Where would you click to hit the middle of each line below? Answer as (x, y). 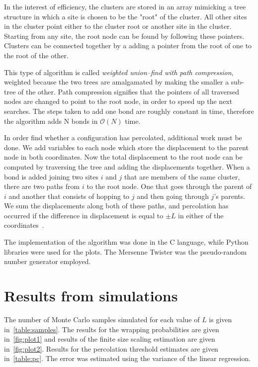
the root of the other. (36, 55)
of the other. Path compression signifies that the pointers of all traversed (129, 91)
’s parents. (230, 196)
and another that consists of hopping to (69, 196)
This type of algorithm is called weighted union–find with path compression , (119, 72)
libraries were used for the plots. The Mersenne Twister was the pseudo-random (126, 251)
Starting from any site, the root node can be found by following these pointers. (124, 36)
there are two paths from (42, 186)
